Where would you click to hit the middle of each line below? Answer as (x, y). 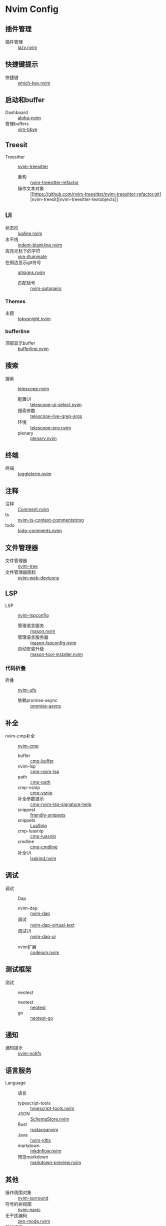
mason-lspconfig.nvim (53, 642)
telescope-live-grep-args (56, 416)
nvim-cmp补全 (20, 736)
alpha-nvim (29, 117)
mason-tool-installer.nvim (57, 654)
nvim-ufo (27, 690)
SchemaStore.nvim (50, 1119)
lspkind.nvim (43, 858)
